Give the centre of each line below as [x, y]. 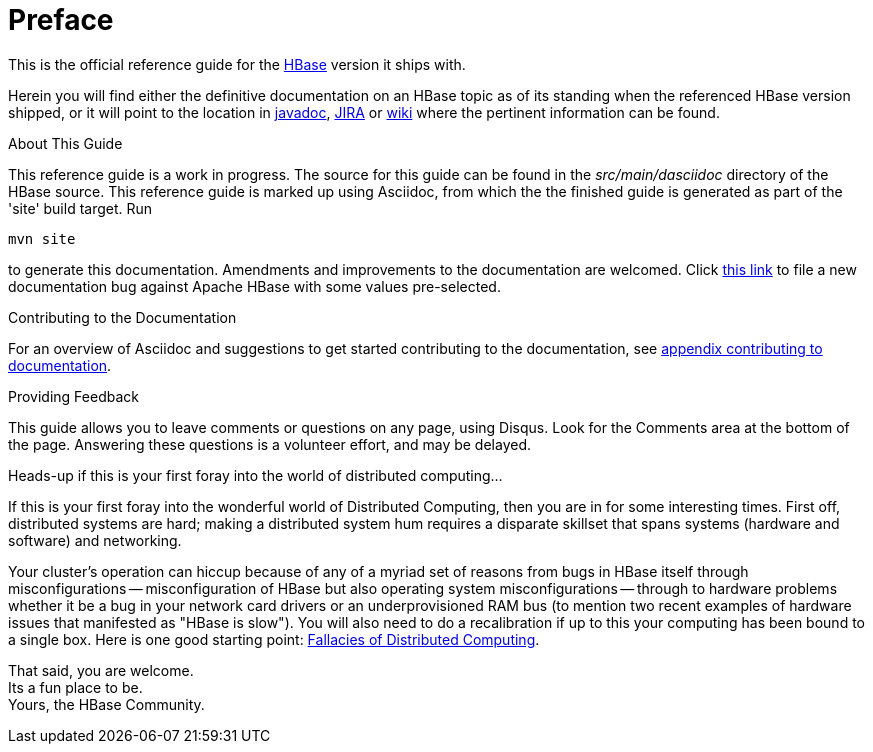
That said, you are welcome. [101, 670]
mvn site [42, 238]
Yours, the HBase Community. [106, 704]
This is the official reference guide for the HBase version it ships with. [237, 64]
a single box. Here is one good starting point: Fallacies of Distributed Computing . [274, 639]
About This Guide [65, 143]
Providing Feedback [73, 396]
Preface [61, 20]
